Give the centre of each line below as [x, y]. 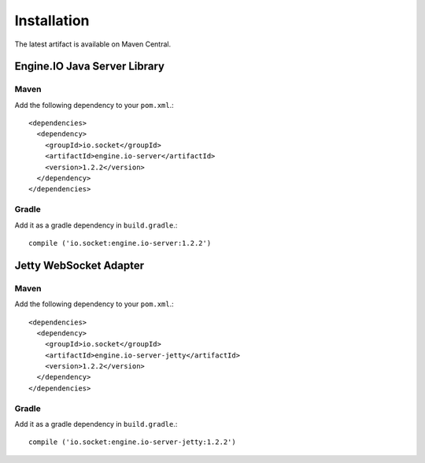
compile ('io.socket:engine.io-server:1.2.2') [120, 243]
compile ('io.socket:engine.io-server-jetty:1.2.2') [132, 442]
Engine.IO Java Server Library [90, 67]
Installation [52, 20]
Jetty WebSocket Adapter [79, 265]
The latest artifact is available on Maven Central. [93, 44]
